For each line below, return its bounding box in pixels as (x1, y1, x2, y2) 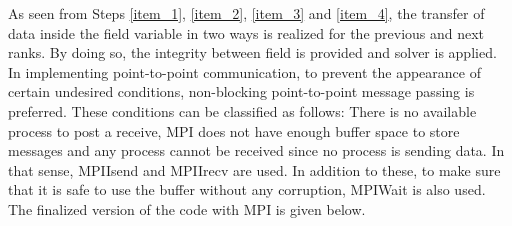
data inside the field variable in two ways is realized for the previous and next (8, 22, 485, 43)
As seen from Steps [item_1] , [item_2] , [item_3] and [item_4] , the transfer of (8, 3, 485, 23)
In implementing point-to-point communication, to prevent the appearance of (8, 61, 481, 82)
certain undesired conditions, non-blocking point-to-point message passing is (8, 81, 475, 102)
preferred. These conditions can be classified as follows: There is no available (8, 100, 477, 121)
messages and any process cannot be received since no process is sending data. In (8, 140, 505, 161)
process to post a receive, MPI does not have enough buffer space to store (8, 120, 460, 141)
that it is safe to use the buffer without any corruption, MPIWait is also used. (8, 179, 486, 200)
